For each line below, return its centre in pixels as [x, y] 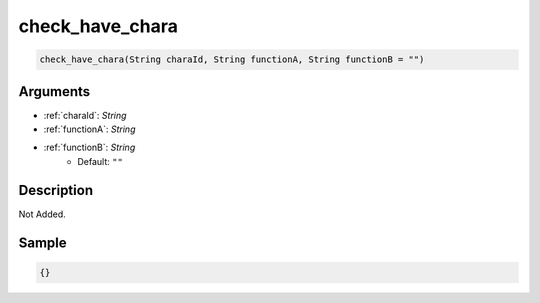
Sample [42, 242]
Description [56, 190]
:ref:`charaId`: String [85, 115]
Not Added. [42, 214]
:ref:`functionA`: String [89, 129]
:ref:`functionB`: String [89, 147]
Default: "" [100, 161]
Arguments [54, 91]
